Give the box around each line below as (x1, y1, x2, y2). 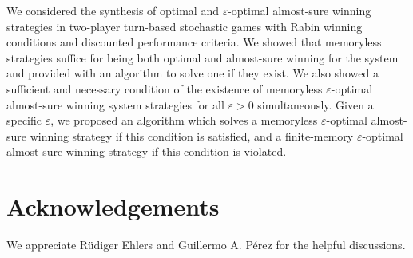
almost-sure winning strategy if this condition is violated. (6, 143, 287, 160)
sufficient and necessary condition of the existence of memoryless (6, 80, 323, 97)
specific (6, 112, 42, 129)
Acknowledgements (6, 190, 220, 223)
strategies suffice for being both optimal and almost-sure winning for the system (6, 49, 399, 65)
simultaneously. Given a (257, 96, 374, 113)
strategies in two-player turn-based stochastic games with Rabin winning (6, 18, 363, 34)
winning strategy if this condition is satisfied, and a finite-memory (30, 127, 354, 144)
